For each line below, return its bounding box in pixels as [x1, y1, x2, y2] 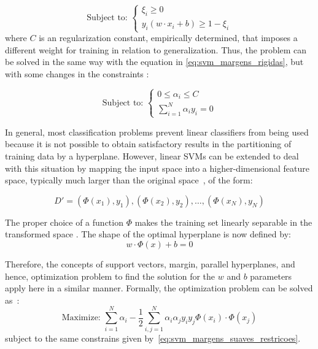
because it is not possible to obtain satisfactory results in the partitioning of [5, 137, 292, 150]
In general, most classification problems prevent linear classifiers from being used [5, 125, 309, 138]
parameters [250, 269, 292, 282]
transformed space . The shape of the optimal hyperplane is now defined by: [5, 228, 291, 240]
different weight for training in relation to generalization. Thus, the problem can [5, 43, 307, 56]
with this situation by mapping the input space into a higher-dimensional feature [5, 161, 309, 174]
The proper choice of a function [5, 215, 123, 228]
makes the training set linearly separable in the [134, 215, 312, 228]
